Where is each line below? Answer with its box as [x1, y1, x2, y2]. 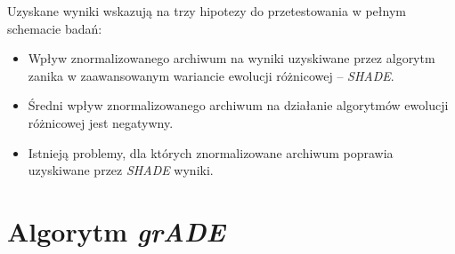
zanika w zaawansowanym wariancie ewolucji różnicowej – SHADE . [28, 66, 394, 84]
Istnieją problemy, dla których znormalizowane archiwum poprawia [28, 143, 394, 162]
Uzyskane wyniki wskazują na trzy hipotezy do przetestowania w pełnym [7, 2, 406, 20]
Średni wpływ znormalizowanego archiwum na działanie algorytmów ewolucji [28, 96, 449, 115]
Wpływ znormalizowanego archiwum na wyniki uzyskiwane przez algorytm [28, 49, 435, 67]
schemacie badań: [7, 19, 102, 37]
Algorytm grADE [7, 212, 225, 250]
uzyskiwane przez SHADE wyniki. [28, 161, 214, 179]
